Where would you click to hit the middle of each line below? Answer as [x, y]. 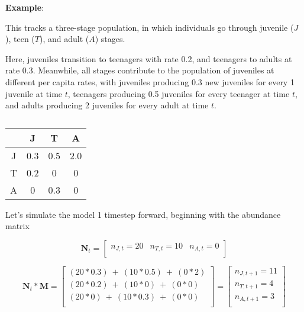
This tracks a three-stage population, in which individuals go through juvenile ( [150, 27]
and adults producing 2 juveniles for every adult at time [107, 105]
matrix [17, 226]
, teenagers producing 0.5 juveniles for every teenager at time [179, 93]
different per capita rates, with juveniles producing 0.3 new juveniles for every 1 [150, 81]
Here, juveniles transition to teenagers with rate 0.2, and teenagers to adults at [149, 58]
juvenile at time [34, 93]
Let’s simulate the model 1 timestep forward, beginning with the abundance [143, 214]
